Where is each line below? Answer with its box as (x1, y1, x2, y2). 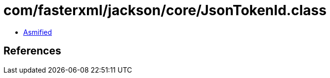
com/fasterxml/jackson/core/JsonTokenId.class (3, 2, 327, 19)
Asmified (23, 27, 52, 36)
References (3, 45, 61, 57)
